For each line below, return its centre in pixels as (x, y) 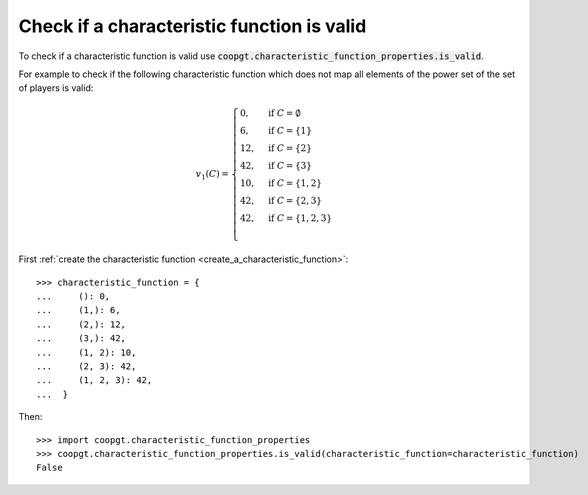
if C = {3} (290, 165)
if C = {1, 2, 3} (300, 218)
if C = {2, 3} (295, 200)
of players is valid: (56, 88)
